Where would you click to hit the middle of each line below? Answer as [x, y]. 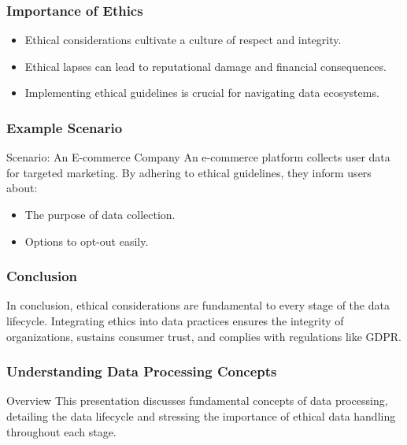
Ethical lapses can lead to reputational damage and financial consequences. [205, 66]
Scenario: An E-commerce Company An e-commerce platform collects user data [198, 157]
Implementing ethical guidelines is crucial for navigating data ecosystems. [202, 93]
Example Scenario [65, 127]
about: [22, 188]
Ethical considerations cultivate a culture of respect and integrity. [183, 40]
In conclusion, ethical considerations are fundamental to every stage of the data [198, 305]
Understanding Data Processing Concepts [142, 371]
